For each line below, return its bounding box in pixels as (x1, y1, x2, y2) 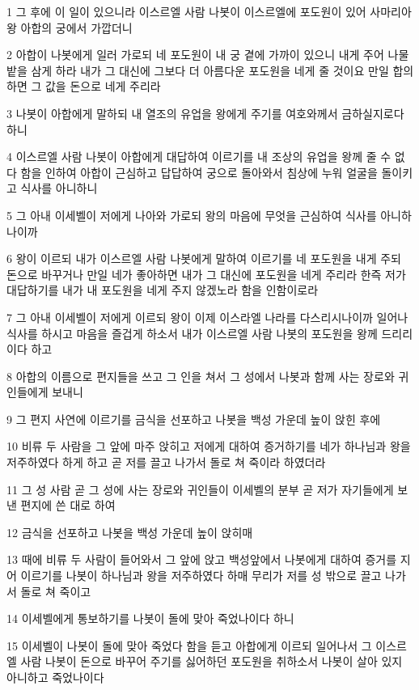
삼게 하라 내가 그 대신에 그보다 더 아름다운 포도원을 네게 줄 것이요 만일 (31, 61, 389, 78)
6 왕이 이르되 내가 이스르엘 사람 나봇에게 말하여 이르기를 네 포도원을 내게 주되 (6, 250, 401, 267)
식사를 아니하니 (20, 180, 98, 197)
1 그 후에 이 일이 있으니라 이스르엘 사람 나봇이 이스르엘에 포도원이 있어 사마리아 (6, 3, 412, 19)
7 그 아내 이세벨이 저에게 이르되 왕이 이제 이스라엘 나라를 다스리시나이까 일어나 (6, 308, 408, 325)
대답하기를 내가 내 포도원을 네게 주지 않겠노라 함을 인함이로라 (6, 282, 319, 298)
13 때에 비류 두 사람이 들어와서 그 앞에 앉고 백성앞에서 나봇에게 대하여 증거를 (6, 551, 397, 568)
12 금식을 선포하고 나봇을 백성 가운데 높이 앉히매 (6, 523, 253, 540)
